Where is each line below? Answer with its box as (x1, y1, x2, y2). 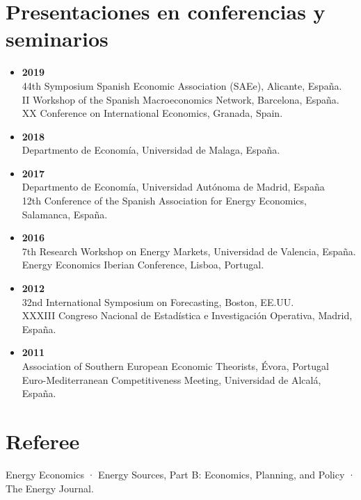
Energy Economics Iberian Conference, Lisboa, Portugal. (22, 257, 264, 272)
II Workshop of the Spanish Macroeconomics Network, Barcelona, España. (22, 92, 339, 106)
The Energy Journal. (6, 481, 94, 495)
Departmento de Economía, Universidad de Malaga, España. (22, 143, 280, 157)
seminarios (6, 24, 109, 53)
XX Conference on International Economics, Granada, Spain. (22, 106, 283, 120)
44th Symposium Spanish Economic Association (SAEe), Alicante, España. (22, 78, 342, 92)
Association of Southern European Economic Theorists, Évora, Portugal (22, 359, 329, 373)
